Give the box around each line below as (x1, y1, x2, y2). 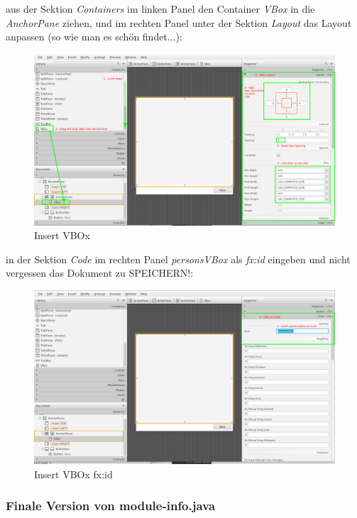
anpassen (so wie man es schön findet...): (6, 29, 182, 44)
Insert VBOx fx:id (34, 466, 113, 481)
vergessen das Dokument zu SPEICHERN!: (6, 265, 194, 280)
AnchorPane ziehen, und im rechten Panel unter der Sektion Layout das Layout (6, 15, 352, 30)
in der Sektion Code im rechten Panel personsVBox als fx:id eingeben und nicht (6, 251, 351, 266)
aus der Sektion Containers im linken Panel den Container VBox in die (6, 1, 315, 16)
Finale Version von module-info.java (6, 497, 216, 514)
